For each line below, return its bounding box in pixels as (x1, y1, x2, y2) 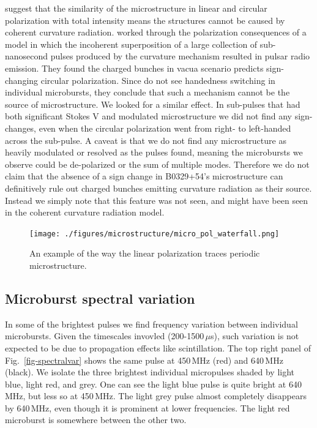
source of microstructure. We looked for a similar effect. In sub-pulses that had (5, 97, 300, 110)
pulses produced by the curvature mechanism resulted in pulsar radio (50, 50, 310, 62)
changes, (5, 121, 37, 134)
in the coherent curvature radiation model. (5, 206, 165, 219)
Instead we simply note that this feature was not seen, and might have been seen (5, 193, 308, 206)
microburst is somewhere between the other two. (5, 413, 187, 426)
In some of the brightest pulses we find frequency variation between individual (5, 317, 298, 330)
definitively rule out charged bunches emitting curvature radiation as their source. (5, 181, 312, 194)
